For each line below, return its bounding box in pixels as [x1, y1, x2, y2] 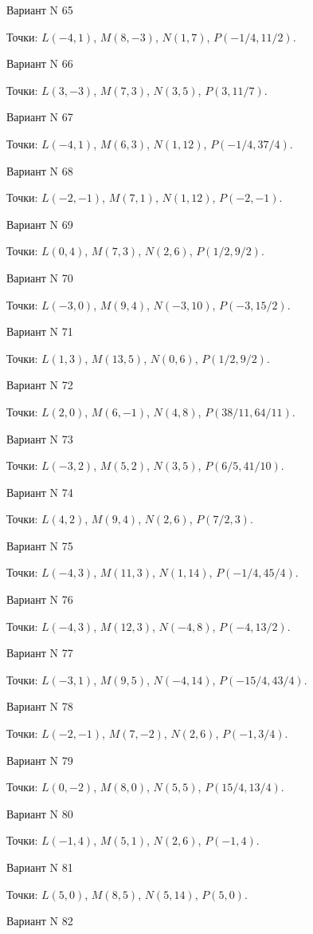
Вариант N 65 [6, 2, 73, 18]
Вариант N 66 [6, 55, 73, 72]
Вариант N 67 [6, 108, 73, 125]
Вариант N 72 [6, 376, 73, 393]
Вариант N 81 [6, 859, 73, 875]
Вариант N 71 [6, 323, 73, 340]
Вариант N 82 [6, 912, 73, 929]
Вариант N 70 [6, 269, 73, 286]
